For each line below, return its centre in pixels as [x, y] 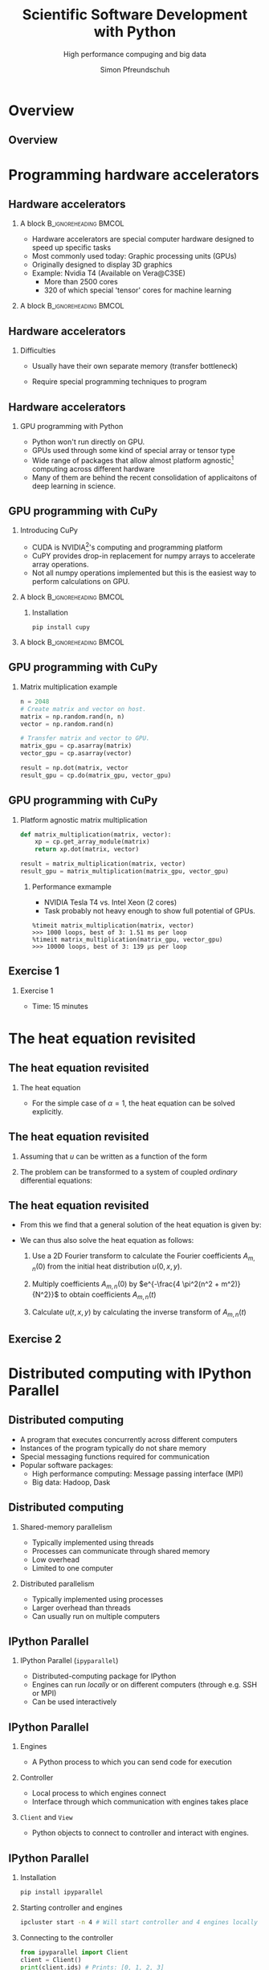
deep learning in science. [74, 486]
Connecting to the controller [67, 1937]
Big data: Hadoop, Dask [71, 1482]
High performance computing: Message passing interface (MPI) [137, 1473]
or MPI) [44, 1694]
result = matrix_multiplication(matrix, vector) [103, 864]
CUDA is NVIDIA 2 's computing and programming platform [127, 546]
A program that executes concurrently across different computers [129, 1439]
